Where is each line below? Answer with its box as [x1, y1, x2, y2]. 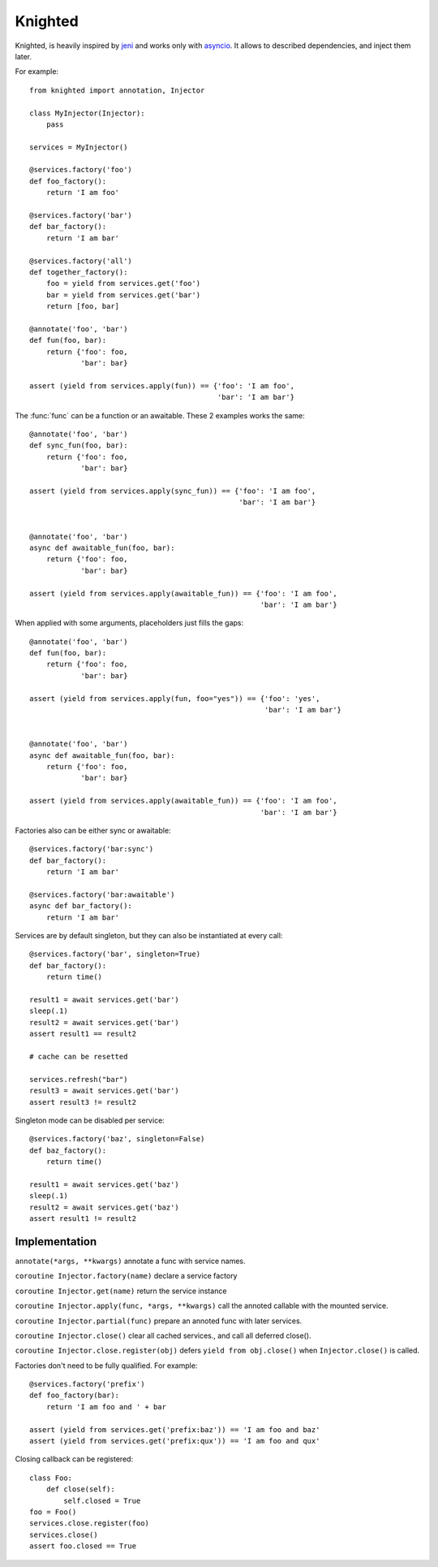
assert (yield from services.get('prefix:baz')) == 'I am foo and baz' [29, 1425, 320, 1434]
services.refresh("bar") [29, 1075, 128, 1084]
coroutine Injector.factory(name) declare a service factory [15, 1271, 238, 1281]
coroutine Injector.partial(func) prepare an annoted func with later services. [15, 1316, 303, 1326]
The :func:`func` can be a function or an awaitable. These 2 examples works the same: [15, 410, 306, 420]
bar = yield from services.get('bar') [45, 290, 201, 300]
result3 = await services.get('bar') [29, 1086, 180, 1096]
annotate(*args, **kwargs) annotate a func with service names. [15, 1256, 247, 1266]
